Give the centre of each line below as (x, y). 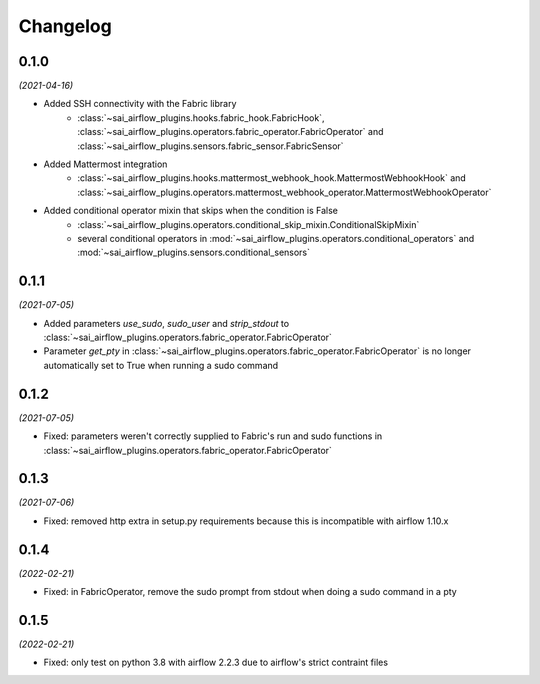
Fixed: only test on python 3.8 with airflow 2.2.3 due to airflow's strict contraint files (216, 662)
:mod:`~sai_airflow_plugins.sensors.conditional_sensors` (193, 252)
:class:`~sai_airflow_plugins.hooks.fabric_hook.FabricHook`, (201, 117)
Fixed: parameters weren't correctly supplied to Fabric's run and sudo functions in (213, 436)
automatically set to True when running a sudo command (161, 365)
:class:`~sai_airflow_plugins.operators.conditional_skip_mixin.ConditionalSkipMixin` (248, 224)
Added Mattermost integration (105, 164)
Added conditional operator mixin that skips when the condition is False (191, 211)
